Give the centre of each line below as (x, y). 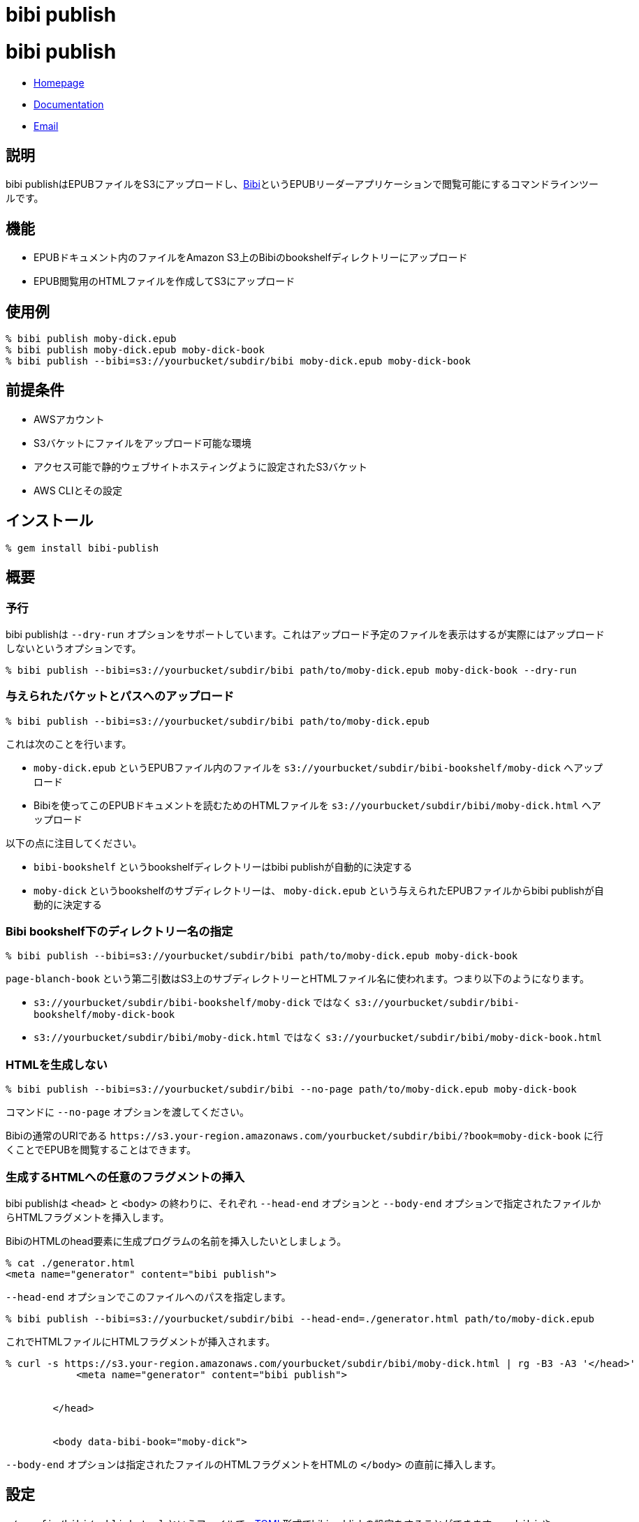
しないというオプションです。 (74, 648)
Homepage (59, 82)
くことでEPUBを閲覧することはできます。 (101, 1150)
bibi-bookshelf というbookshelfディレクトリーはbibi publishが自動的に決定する (223, 866)
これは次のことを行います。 (69, 744)
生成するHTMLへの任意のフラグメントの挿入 (125, 1177)
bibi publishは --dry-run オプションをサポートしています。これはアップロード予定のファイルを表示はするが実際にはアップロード (305, 634)
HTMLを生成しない (57, 1064)
